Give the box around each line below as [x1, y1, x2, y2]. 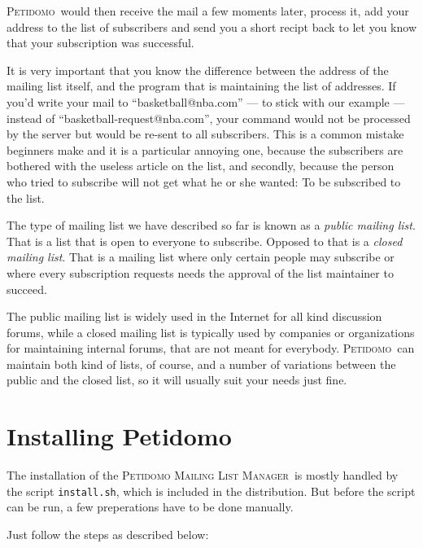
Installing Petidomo [7, 419, 232, 453]
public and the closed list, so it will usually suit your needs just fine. [7, 371, 347, 388]
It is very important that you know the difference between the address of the [7, 61, 389, 78]
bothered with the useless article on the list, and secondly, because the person [7, 157, 395, 174]
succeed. [7, 280, 47, 297]
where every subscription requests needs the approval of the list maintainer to [7, 264, 394, 281]
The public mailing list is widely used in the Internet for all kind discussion [7, 308, 382, 325]
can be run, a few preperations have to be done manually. [7, 498, 294, 515]
